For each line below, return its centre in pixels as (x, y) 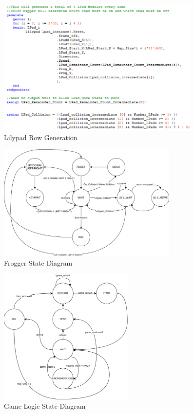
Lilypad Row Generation (41, 137)
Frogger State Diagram (38, 262)
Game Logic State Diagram (45, 406)
